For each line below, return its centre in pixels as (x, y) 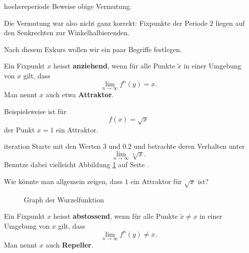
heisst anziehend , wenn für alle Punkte (114, 66)
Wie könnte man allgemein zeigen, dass (63, 181)
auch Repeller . (70, 245)
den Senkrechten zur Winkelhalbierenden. (67, 32)
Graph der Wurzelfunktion (64, 199)
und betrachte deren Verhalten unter (189, 146)
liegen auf (230, 23)
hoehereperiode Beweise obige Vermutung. (68, 6)
